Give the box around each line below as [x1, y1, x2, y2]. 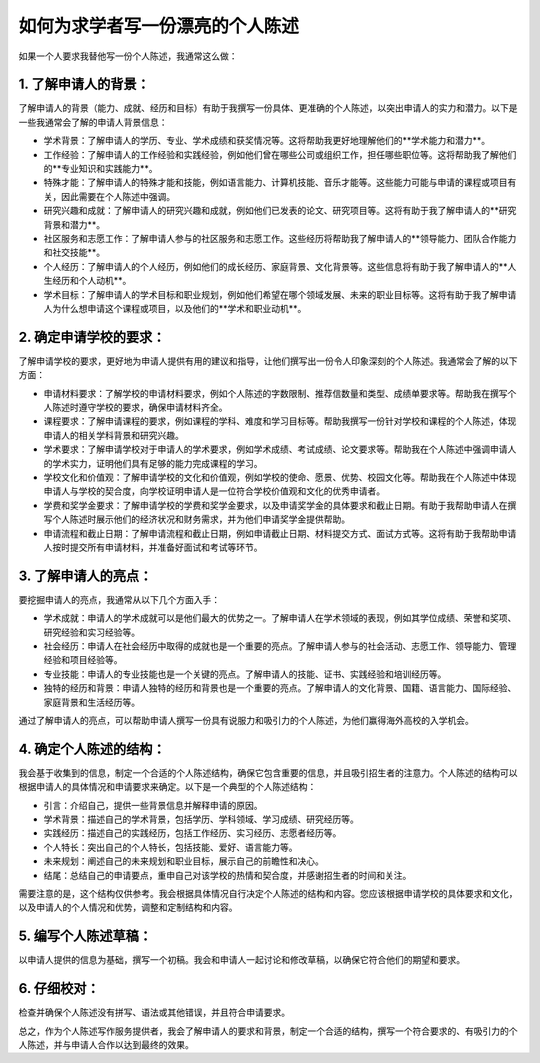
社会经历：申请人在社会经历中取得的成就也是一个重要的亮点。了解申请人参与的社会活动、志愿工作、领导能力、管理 [43, 640, 517, 652]
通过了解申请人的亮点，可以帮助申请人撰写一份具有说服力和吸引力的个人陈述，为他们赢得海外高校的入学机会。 [18, 714, 474, 726]
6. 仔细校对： [18, 980, 100, 997]
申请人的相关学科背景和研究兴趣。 [43, 429, 184, 441]
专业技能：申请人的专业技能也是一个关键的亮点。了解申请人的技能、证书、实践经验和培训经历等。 [43, 668, 447, 680]
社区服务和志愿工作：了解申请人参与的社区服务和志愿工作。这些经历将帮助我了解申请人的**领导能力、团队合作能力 [43, 232, 517, 244]
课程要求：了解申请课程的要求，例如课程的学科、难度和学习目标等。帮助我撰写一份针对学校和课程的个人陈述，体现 [43, 415, 517, 427]
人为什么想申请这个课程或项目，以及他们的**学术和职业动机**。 [43, 302, 307, 314]
